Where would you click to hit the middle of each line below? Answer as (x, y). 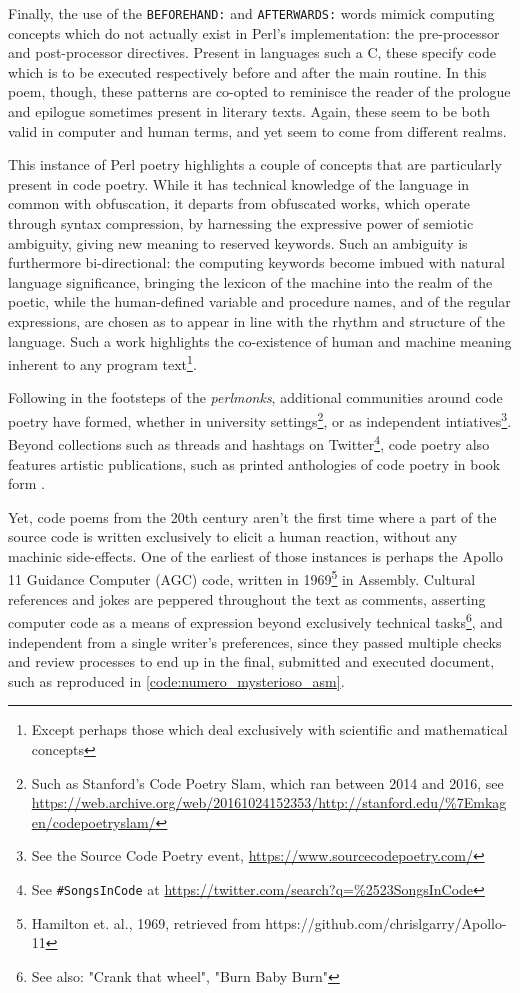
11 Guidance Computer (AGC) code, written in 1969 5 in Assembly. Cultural (242, 578)
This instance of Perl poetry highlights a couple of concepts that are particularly (255, 164)
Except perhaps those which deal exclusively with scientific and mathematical (269, 729)
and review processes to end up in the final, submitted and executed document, (251, 661)
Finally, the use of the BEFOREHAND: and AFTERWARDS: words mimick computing (251, 13)
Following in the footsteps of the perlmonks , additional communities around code (255, 397)
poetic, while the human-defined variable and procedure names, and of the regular (259, 301)
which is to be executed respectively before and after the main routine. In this (247, 71)
